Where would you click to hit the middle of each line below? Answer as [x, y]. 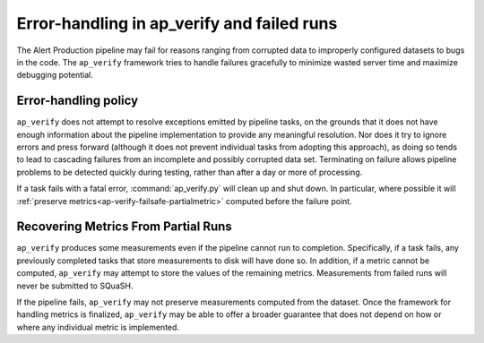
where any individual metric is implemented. [98, 327]
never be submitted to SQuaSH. [75, 286]
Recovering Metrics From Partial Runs [124, 227]
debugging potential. [55, 75]
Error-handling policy [78, 101]
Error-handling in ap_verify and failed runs [177, 23]
